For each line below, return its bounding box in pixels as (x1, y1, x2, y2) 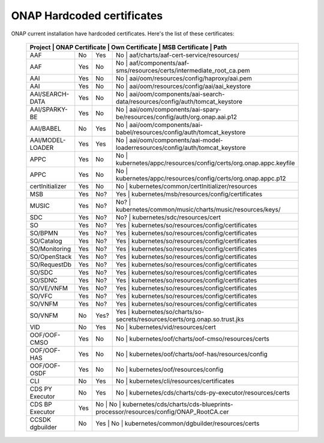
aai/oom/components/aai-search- (129, 90, 225, 98)
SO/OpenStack (29, 252, 72, 261)
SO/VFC (29, 291, 53, 300)
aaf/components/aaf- (129, 59, 190, 67)
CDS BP (29, 400, 52, 408)
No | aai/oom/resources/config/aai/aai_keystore (116, 82, 251, 90)
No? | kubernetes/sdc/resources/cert (116, 213, 221, 221)
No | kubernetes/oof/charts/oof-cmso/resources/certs (116, 334, 269, 343)
